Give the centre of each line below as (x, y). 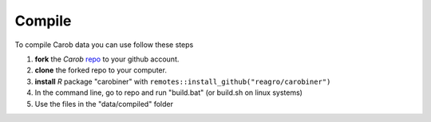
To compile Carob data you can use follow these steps (104, 45)
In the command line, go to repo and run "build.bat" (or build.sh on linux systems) (169, 92)
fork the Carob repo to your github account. (107, 59)
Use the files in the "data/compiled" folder (104, 104)
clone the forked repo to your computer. (101, 70)
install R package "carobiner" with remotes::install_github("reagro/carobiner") (183, 81)
